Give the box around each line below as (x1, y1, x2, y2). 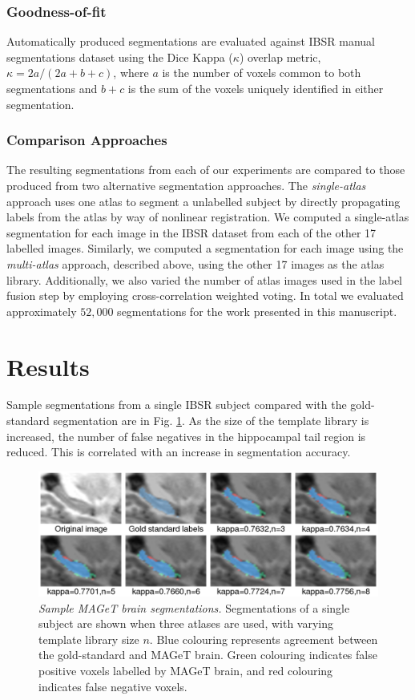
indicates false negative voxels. (38, 678, 187, 694)
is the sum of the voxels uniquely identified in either (127, 80, 384, 96)
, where (113, 64, 149, 81)
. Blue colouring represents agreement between (149, 630, 378, 647)
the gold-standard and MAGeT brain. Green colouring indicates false (38, 646, 377, 663)
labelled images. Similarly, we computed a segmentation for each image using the (6, 240, 404, 257)
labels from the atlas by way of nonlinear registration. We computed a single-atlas (6, 208, 409, 225)
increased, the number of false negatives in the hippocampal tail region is (6, 427, 366, 444)
